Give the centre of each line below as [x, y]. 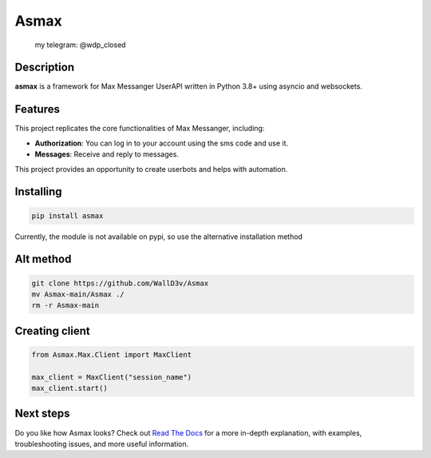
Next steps [42, 414]
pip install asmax [67, 215]
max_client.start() [69, 388]
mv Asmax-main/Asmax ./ [78, 294]
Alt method [43, 259]
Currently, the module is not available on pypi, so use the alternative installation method [159, 237]
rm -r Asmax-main [65, 305]
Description [45, 68]
